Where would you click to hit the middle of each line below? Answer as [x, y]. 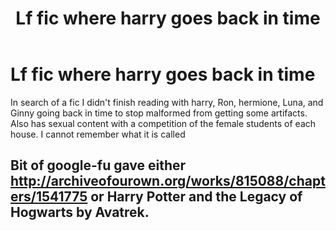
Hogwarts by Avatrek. [80, 212]
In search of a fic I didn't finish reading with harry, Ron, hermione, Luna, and [167, 102]
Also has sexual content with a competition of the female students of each [163, 123]
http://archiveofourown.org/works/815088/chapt [168, 181]
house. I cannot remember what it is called [98, 134]
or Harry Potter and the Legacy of [196, 197]
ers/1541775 [49, 197]
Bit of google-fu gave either [98, 165]
